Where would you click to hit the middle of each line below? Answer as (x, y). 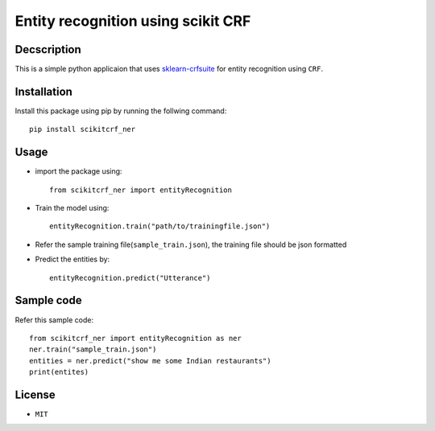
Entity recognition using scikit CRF (133, 21)
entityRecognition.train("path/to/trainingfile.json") (160, 226)
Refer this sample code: (54, 320)
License (35, 394)
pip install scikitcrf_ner (83, 129)
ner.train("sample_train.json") (93, 349)
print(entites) (59, 372)
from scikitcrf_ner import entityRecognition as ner (135, 338)
